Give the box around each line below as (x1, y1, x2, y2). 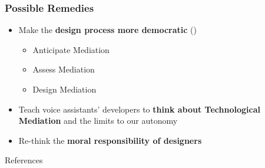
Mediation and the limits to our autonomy (18, 114, 178, 127)
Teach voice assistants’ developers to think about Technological (18, 103, 260, 115)
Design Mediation (32, 83, 97, 95)
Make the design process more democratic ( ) (18, 24, 197, 36)
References (5, 154, 43, 166)
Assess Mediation (32, 63, 95, 75)
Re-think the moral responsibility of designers (18, 134, 202, 146)
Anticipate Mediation (32, 43, 110, 55)
